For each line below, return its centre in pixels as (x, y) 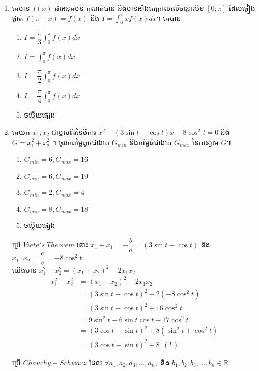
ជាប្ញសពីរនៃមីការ (74, 132)
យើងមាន (24, 269)
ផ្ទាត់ (18, 18)
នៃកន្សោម (205, 142)
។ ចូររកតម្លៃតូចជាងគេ (81, 142)
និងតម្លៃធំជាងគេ (151, 142)
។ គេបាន (169, 18)
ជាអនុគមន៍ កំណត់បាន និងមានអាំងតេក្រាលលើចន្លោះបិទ (129, 8)
